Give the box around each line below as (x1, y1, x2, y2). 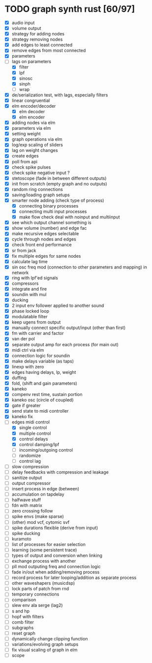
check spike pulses (11, 164, 51, 170)
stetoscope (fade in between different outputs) (11, 175, 107, 181)
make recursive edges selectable (11, 231, 79, 237)
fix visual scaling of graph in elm (11, 647, 78, 653)
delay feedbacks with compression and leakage (11, 469, 109, 475)
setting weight (11, 131, 41, 137)
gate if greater (11, 402, 41, 409)
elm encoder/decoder (11, 103, 56, 109)
